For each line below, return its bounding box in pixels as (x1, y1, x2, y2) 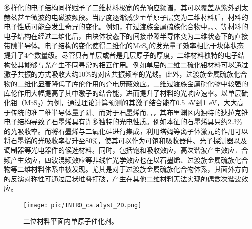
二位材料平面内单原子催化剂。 (23, 215, 118, 226)
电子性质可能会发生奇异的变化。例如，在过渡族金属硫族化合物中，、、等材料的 (4, 21, 248, 32)
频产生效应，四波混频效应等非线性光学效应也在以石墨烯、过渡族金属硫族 (4, 154, 235, 164)
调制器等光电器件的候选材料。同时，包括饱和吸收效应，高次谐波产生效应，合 (4, 145, 248, 155)
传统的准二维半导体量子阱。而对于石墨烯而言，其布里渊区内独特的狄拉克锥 (10, 107, 248, 117)
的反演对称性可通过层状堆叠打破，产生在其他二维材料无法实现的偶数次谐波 (4, 173, 241, 183)
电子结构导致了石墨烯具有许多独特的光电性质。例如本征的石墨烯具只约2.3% (4, 116, 242, 127)
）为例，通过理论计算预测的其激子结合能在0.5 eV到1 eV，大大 (40, 97, 237, 107)
